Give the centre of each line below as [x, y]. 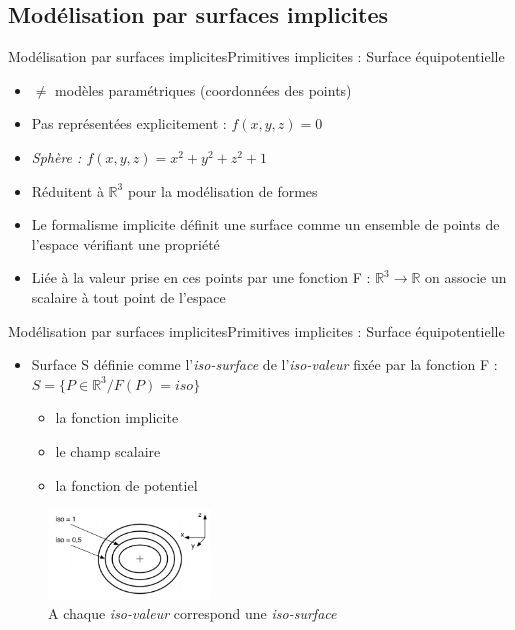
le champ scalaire [108, 450]
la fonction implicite [117, 417]
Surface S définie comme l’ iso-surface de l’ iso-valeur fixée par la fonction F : [264, 364]
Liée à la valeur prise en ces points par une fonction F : [201, 277]
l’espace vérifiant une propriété [125, 243]
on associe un [466, 277]
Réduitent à [67, 190]
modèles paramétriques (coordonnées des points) [203, 89]
